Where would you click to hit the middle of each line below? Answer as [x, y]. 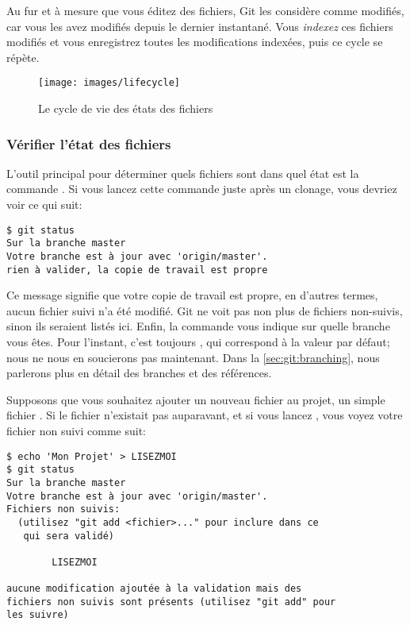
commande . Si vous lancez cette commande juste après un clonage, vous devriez [202, 189]
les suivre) [38, 615]
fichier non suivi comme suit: [76, 430]
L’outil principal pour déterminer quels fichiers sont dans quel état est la [183, 173]
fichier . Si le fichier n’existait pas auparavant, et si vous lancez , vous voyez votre [205, 415]
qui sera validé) [69, 536]
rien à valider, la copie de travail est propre [137, 270]
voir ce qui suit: [44, 204]
